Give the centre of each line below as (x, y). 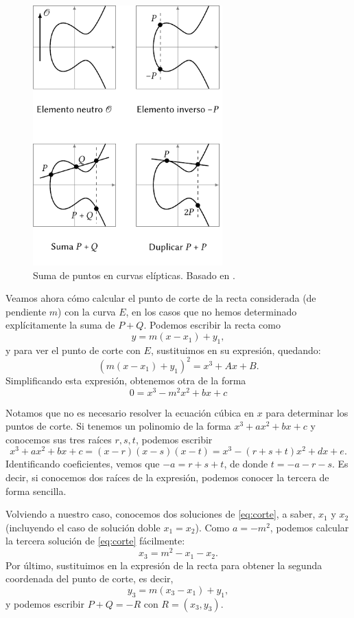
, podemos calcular (309, 527)
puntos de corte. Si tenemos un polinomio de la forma (118, 426)
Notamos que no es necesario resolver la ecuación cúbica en (130, 412)
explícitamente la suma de (60, 325)
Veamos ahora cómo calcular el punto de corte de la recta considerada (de (161, 298)
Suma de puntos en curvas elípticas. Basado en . (134, 275)
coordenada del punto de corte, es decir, (90, 578)
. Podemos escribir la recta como (212, 325)
